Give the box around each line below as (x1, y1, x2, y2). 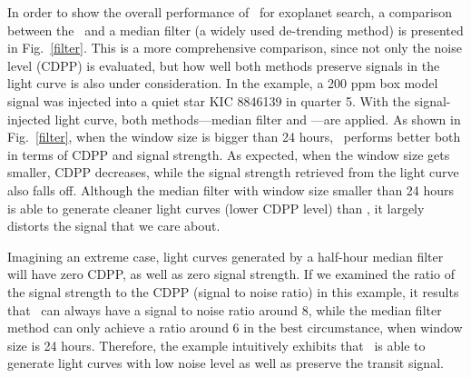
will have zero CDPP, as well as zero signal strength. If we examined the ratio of (7, 264, 455, 283)
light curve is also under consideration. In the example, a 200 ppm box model (7, 74, 438, 93)
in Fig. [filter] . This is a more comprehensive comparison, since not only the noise (7, 38, 462, 57)
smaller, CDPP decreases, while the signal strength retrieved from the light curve (7, 163, 459, 182)
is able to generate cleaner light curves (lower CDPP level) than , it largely (7, 198, 425, 217)
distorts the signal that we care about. (7, 216, 221, 235)
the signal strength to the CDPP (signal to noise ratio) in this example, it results (7, 282, 459, 301)
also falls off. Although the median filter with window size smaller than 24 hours (7, 180, 455, 199)
